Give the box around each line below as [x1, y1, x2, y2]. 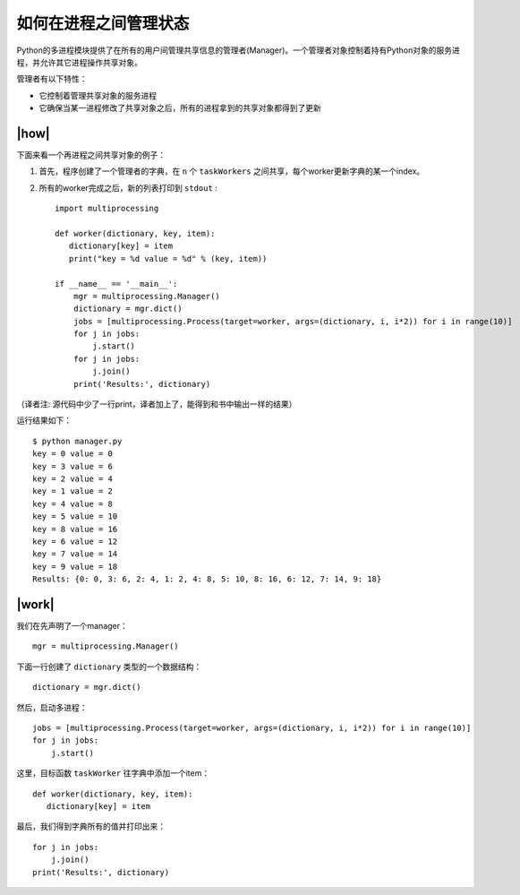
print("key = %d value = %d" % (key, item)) [68, 254, 268, 263]
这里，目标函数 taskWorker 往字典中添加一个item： [16, 768, 210, 779]
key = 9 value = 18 [32, 561, 118, 572]
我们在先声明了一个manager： [16, 621, 129, 632]
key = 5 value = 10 [32, 512, 118, 521]
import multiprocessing [55, 203, 159, 214]
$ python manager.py [32, 435, 123, 446]
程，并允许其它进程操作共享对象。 [16, 56, 142, 67]
